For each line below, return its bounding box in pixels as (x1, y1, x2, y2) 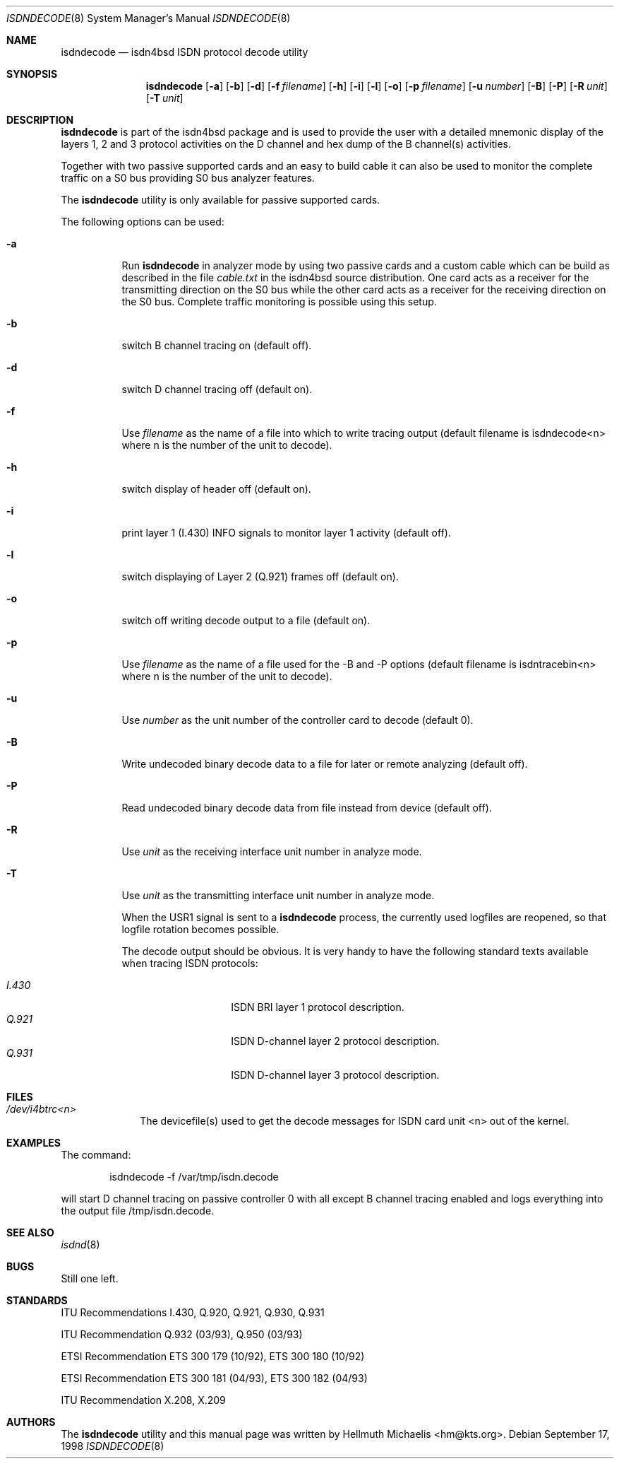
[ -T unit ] (145, 92, 184, 104)
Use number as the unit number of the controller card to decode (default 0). (121, 714, 474, 726)
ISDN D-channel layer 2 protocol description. (231, 1035, 440, 1047)
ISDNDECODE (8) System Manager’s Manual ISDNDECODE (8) (6, 12, 291, 24)
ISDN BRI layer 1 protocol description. (231, 1001, 404, 1013)
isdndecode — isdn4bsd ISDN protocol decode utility (61, 46, 308, 58)
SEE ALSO (6, 1226, 54, 1238)
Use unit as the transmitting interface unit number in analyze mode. (121, 889, 435, 901)
